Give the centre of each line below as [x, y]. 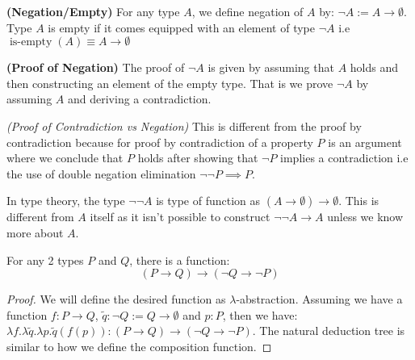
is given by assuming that [271, 67]
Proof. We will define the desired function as [116, 299]
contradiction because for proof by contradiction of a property [160, 142]
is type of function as [208, 201]
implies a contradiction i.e [344, 158]
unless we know [365, 217]
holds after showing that [198, 158]
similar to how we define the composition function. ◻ [139, 346]
